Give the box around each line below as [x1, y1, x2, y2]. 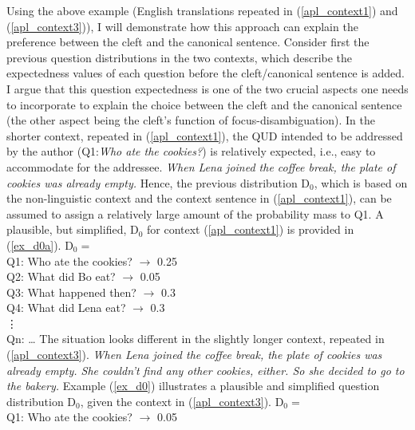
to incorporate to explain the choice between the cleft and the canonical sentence [6, 96, 402, 112]
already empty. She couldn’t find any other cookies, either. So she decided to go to [6, 361, 405, 378]
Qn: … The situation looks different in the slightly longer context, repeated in [6, 330, 385, 347]
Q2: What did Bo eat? [6, 268, 116, 285]
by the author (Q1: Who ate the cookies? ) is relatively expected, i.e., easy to [6, 143, 376, 160]
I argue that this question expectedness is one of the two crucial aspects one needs [6, 80, 409, 97]
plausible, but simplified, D [6, 221, 139, 238]
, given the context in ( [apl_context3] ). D [80, 393, 284, 409]
